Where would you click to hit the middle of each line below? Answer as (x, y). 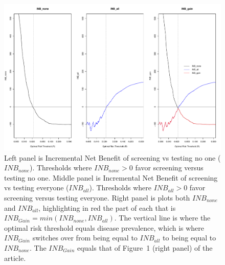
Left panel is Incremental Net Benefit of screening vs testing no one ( (112, 157)
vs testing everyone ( (37, 187)
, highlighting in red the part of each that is (107, 207)
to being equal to (189, 238)
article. (15, 258)
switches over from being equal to (85, 238)
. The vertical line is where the (162, 218)
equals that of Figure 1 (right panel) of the (145, 247)
